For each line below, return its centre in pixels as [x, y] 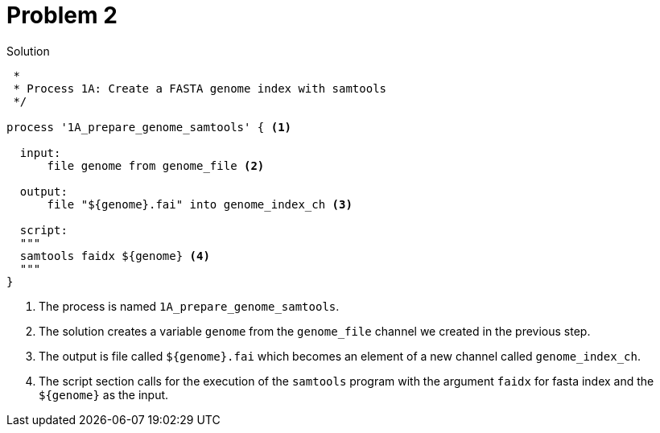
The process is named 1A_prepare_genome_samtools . [189, 306]
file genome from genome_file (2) [156, 165]
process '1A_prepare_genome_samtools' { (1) [149, 127]
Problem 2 [62, 15]
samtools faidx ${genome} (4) [115, 256]
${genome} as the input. [104, 394]
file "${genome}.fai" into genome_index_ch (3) [200, 204]
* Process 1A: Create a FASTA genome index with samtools [200, 88]
